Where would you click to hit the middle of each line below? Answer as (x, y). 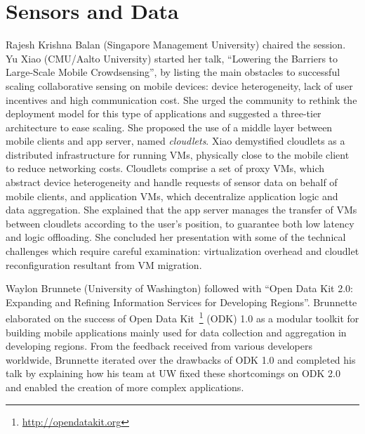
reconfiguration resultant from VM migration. (104, 264)
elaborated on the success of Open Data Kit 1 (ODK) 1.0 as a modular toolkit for (182, 317)
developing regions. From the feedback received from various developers (159, 346)
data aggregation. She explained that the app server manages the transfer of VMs (181, 210)
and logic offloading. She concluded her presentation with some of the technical (176, 237)
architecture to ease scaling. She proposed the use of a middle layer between (169, 127)
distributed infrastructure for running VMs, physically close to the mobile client (178, 154)
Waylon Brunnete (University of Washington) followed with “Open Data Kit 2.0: (179, 288)
